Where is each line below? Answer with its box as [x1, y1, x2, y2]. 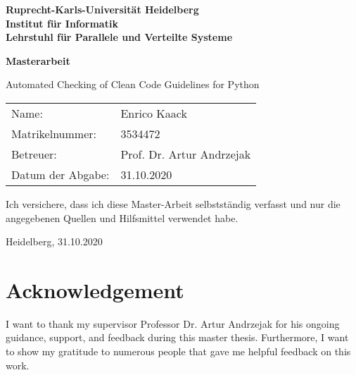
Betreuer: [11, 145, 57, 162]
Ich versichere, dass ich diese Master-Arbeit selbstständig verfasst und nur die [6, 196, 341, 211]
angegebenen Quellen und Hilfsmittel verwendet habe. [6, 210, 239, 225]
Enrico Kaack [120, 104, 187, 121]
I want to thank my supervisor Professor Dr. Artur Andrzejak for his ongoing [6, 316, 340, 331]
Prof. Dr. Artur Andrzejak [120, 145, 251, 162]
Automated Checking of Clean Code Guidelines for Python [6, 77, 260, 92]
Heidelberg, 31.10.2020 [6, 234, 103, 249]
